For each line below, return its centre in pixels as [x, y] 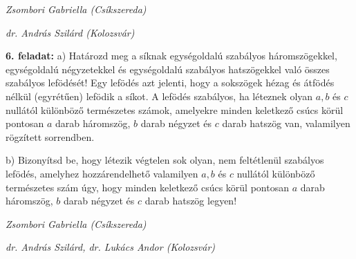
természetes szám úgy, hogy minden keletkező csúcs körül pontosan [147, 187]
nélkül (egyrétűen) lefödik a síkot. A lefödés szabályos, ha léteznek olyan [159, 96]
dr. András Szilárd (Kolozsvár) [70, 32]
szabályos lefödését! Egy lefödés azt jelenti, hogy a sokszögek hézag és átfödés [170, 83]
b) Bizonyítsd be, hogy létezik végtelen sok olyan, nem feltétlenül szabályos [165, 160]
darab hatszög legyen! [191, 201]
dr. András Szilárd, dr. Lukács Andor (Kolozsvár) [111, 247]
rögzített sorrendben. [50, 136]
